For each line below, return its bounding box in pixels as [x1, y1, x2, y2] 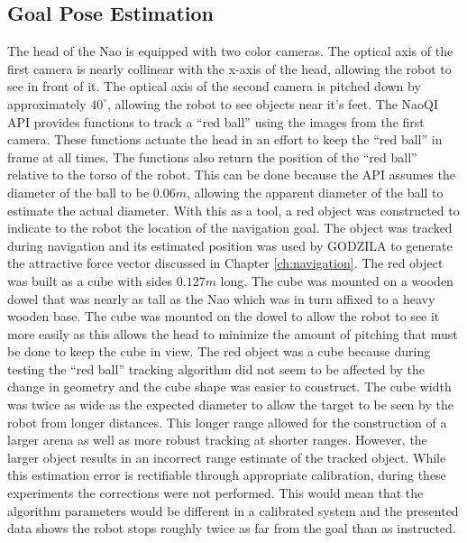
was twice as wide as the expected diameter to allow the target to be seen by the [7, 395, 453, 414]
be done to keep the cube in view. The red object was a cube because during [7, 342, 431, 361]
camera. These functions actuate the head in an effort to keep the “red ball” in [7, 130, 443, 149]
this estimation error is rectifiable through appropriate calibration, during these [7, 465, 446, 484]
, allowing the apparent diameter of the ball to [187, 182, 444, 201]
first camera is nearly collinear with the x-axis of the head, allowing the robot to [7, 59, 452, 78]
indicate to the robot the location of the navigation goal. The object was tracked [7, 218, 453, 237]
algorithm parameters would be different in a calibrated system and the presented [7, 501, 459, 520]
